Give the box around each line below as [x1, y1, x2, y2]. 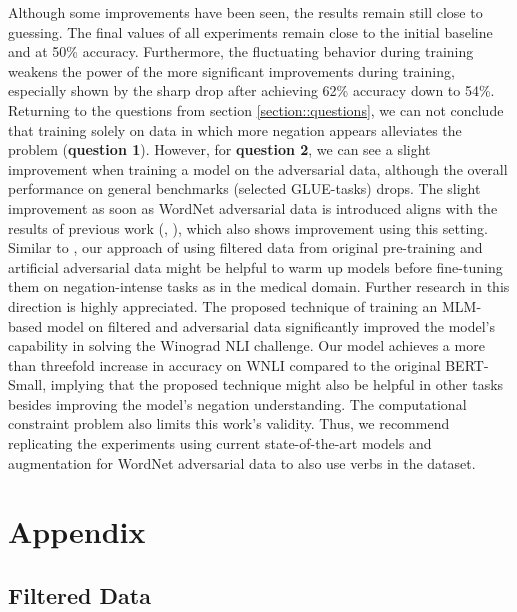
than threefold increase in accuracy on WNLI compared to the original [8, 354, 441, 375]
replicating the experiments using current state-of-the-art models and [8, 433, 432, 454]
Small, [8, 374, 47, 395]
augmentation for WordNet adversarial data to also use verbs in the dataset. [8, 452, 476, 473]
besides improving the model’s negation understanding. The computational [8, 393, 467, 414]
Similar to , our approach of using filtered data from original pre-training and [8, 237, 483, 258]
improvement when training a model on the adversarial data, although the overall [8, 158, 508, 179]
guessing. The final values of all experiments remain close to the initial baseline [8, 21, 493, 42]
